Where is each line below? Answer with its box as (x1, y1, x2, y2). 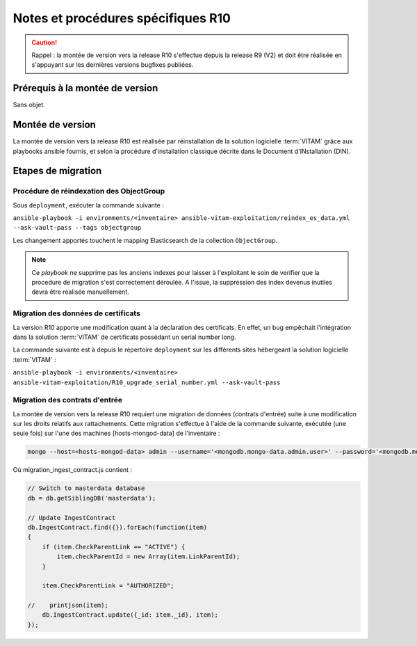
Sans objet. (13, 101, 45, 109)
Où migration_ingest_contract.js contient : (13, 466, 132, 474)
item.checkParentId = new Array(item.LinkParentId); (56, 553, 240, 560)
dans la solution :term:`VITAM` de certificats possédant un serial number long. (13, 333, 236, 341)
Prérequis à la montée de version (13, 82, 158, 94)
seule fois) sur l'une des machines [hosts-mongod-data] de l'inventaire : (13, 429, 220, 438)
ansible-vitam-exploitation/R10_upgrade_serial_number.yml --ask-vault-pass (13, 378, 281, 386)
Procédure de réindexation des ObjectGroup (13, 187, 165, 196)
